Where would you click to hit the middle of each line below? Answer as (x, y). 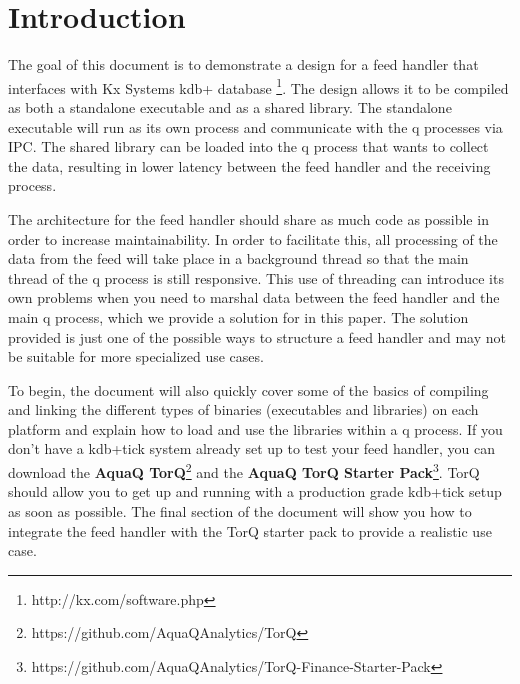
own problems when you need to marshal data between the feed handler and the (254, 297)
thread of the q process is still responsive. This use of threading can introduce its (256, 277)
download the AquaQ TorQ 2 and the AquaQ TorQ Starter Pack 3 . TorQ (244, 470)
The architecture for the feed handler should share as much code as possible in (248, 218)
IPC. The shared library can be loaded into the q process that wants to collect (248, 146)
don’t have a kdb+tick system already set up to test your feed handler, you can (251, 448)
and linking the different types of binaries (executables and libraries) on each (243, 409)
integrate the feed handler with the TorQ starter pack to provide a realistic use (250, 530)
